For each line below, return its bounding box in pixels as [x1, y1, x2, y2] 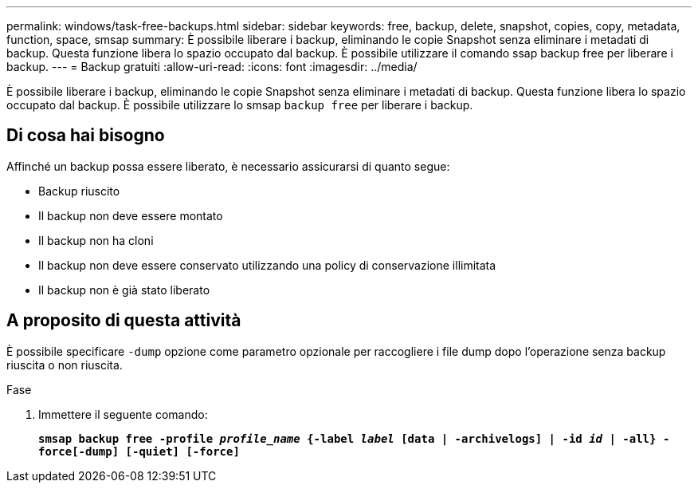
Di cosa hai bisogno [6, 125, 165, 146]
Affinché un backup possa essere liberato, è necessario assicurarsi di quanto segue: [6, 159, 450, 173]
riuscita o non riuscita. [6, 357, 123, 372]
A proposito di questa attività [6, 310, 241, 331]
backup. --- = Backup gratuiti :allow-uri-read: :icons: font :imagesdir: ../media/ [6, 60, 418, 73]
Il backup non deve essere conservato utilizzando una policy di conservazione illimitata [38, 258, 496, 272]
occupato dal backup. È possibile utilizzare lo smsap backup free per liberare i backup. [6, 98, 473, 112]
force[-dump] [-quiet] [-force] [38, 444, 240, 458]
